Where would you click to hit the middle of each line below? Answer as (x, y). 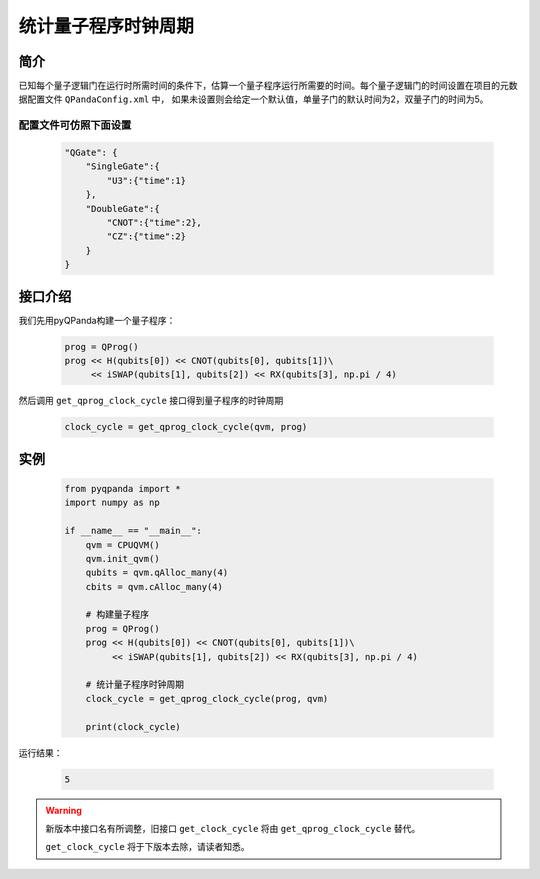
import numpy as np (112, 503)
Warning (63, 810)
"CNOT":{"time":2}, (154, 222)
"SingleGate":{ (122, 166)
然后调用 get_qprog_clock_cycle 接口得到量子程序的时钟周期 (151, 401)
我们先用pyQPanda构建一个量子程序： (97, 320)
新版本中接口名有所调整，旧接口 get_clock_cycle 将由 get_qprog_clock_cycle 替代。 (233, 828)
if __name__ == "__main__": (133, 531)
